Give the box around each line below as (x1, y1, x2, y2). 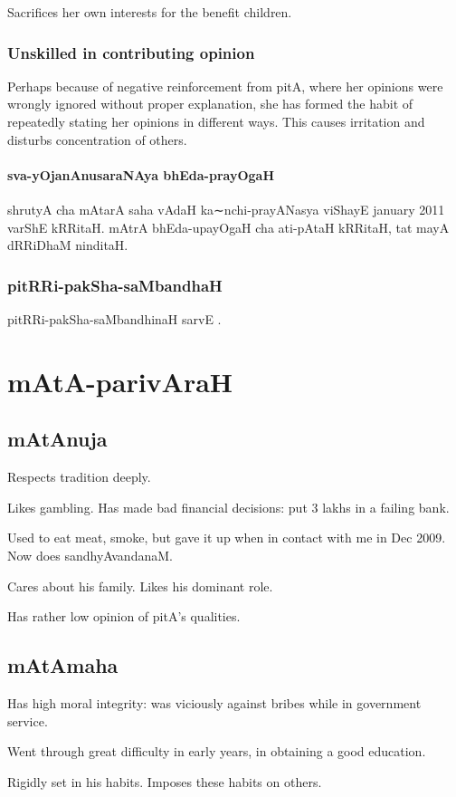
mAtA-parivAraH (7, 362, 233, 399)
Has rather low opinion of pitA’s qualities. (7, 607, 241, 626)
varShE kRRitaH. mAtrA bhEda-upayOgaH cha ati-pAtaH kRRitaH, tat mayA (7, 217, 450, 236)
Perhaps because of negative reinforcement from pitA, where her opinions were (7, 76, 443, 95)
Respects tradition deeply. (7, 467, 151, 486)
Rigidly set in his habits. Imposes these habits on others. (7, 772, 322, 791)
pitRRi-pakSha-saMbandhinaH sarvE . (7, 309, 222, 328)
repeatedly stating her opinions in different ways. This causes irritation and (7, 112, 425, 130)
